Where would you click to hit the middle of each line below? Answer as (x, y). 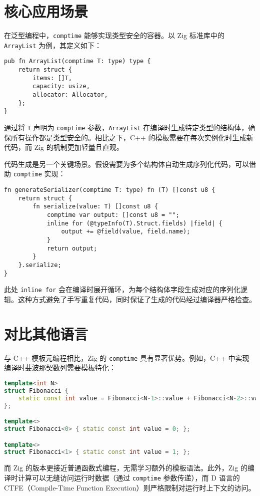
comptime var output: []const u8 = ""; (113, 215)
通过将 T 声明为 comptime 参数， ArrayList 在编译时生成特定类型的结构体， (126, 128)
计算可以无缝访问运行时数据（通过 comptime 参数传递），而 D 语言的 (129, 477)
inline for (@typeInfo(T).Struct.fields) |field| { (134, 223)
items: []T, (52, 78)
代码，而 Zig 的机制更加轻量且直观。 (64, 147)
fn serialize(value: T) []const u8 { (95, 207)
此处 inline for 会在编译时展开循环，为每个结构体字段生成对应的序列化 (122, 289)
